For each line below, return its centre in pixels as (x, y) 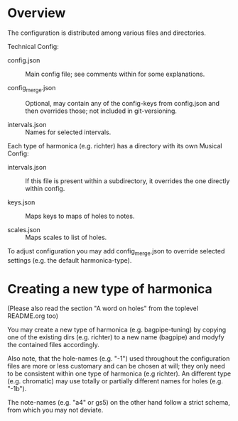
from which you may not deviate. (55, 410)
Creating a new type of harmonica (110, 289)
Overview (37, 13)
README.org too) (33, 316)
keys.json (21, 202)
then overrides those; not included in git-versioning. (101, 111)
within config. (45, 188)
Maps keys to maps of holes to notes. (80, 216)
